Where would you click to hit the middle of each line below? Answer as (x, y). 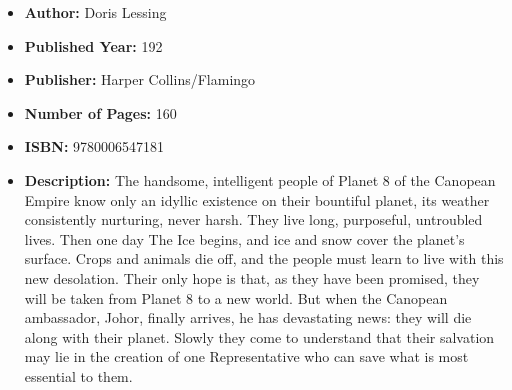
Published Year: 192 (93, 45)
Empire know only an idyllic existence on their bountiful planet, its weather (257, 199)
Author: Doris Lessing (95, 12)
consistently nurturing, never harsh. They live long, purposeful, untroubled (253, 219)
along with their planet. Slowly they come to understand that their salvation (259, 336)
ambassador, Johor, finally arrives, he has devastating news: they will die (248, 317)
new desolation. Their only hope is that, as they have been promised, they (252, 277)
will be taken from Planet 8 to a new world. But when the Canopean (236, 297)
